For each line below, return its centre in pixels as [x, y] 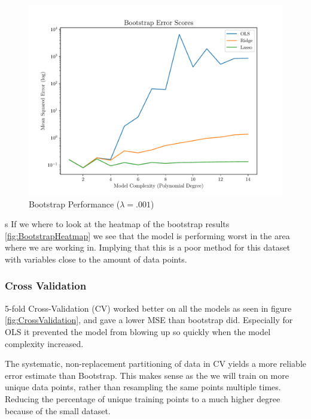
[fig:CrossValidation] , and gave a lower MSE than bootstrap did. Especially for [149, 320]
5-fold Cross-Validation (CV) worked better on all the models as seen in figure [148, 308]
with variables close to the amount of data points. [96, 259]
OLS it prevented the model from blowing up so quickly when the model [138, 331]
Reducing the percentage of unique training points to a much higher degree [143, 398]
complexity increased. [44, 343]
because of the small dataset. [58, 410]
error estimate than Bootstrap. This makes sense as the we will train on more [147, 375]
